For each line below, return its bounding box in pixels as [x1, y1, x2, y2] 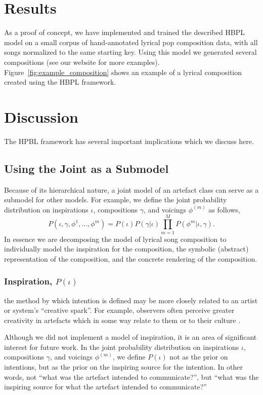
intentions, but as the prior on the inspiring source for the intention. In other [4, 362, 243, 372]
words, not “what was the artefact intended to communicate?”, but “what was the [4, 371, 259, 382]
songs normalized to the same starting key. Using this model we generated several [4, 47, 257, 57]
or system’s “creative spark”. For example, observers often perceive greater [4, 305, 235, 315]
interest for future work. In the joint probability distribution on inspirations [4, 341, 239, 352]
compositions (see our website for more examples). [4, 56, 160, 67]
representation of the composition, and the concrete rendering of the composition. [4, 253, 257, 264]
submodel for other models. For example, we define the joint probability [4, 194, 227, 205]
